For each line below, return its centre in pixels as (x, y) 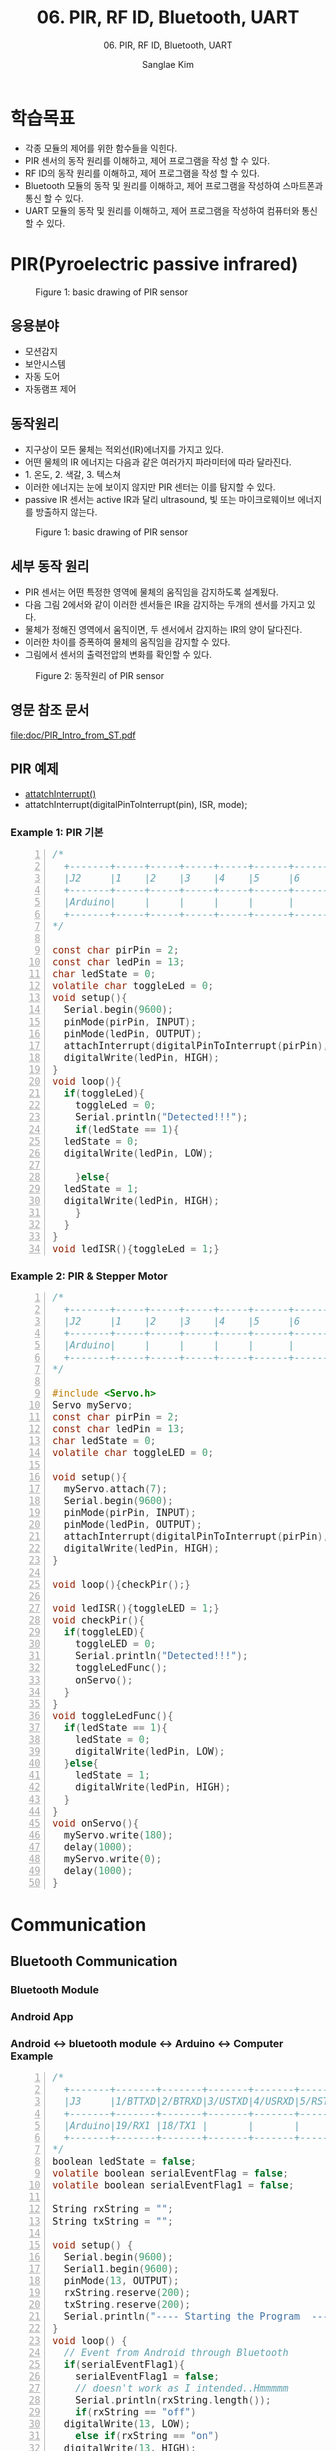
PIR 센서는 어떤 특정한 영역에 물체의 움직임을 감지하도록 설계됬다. (151, 592)
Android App (42, 2016)
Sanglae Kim (168, 64)
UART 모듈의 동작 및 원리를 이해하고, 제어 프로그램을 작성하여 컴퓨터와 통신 (171, 210)
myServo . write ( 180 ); (118, 1835)
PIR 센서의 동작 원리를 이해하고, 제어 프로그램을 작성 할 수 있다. (147, 160)
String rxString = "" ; (113, 2209)
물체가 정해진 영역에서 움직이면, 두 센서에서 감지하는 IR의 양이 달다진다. (163, 630)
